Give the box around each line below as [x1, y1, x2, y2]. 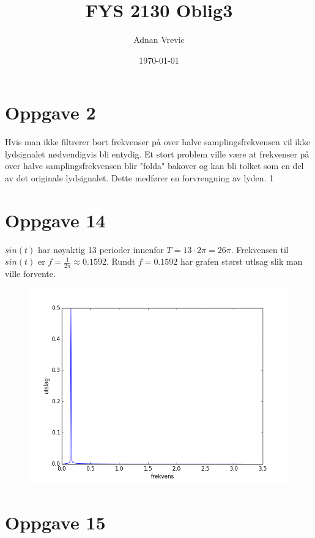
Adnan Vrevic [133, 33, 185, 46]
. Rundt [106, 255, 136, 268]
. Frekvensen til [231, 243, 289, 256]
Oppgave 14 [5, 207, 106, 232]
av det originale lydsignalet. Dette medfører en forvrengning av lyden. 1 [5, 172, 274, 184]
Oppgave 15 [5, 509, 106, 534]
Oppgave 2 [5, 100, 96, 125]
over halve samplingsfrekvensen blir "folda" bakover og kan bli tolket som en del [5, 159, 304, 172]
